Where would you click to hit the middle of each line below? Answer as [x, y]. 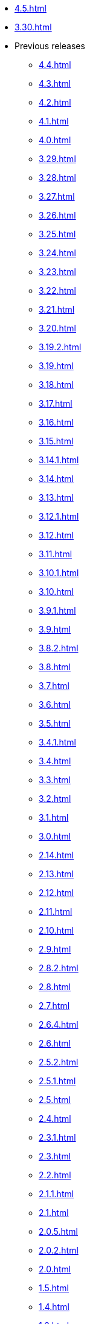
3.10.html [56, 592]
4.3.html [55, 83]
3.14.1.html [59, 460]
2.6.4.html [59, 1024]
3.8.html [55, 667]
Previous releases [50, 46]
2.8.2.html [59, 968]
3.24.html [57, 253]
